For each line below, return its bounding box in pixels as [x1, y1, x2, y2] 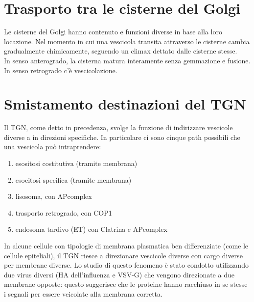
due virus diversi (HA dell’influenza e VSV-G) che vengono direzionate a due [4, 269, 234, 279]
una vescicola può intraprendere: [4, 141, 101, 152]
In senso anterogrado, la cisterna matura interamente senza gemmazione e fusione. [4, 55, 251, 65]
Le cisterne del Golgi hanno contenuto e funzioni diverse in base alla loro [4, 27, 222, 37]
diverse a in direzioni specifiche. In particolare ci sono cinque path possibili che [4, 132, 240, 142]
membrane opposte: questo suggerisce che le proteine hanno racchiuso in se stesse [4, 279, 248, 289]
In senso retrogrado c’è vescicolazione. [4, 65, 117, 75]
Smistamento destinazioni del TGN [4, 94, 246, 114]
